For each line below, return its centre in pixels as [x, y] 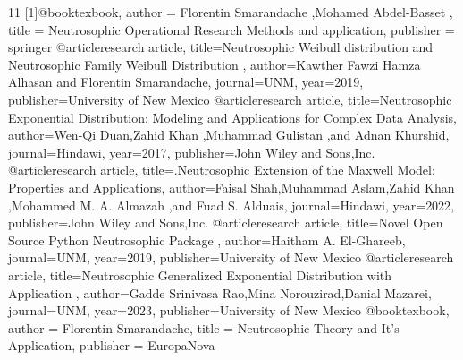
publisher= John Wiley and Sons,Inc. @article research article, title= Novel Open [226, 223]
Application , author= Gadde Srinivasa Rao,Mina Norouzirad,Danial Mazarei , [220, 292]
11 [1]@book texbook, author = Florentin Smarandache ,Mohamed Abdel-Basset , [231, 12]
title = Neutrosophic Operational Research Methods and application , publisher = [231, 29]
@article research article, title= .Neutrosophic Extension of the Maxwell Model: [222, 170]
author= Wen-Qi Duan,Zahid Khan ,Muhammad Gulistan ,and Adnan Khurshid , [229, 135]
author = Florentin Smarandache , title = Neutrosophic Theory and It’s [204, 327]
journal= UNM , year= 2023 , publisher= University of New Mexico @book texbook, [229, 310]
